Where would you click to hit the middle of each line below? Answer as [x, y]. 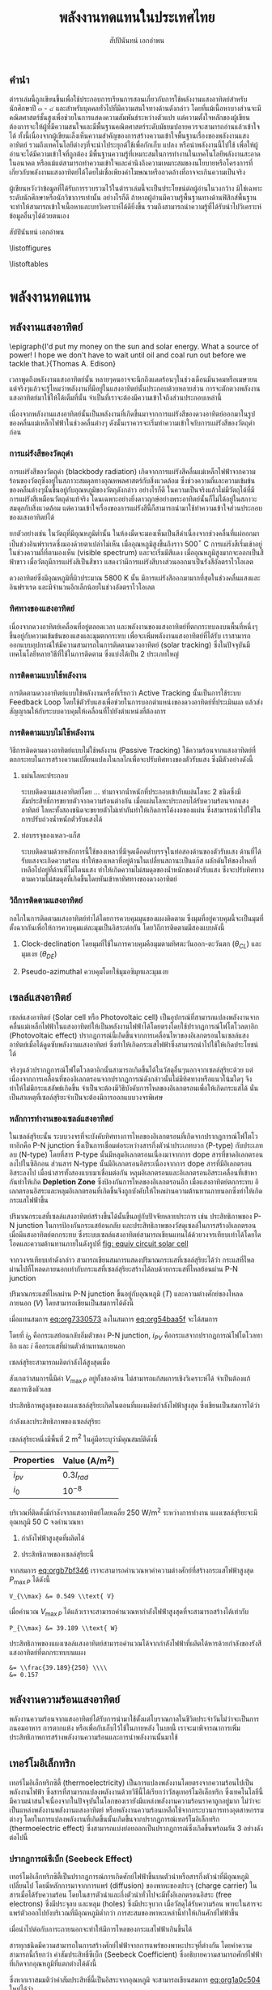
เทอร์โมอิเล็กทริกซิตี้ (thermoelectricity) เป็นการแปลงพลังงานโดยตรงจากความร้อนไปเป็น [132, 1782]
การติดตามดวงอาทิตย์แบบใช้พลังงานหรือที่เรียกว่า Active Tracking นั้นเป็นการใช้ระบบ [125, 692]
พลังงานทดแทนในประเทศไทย [137, 17]
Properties [34, 1461]
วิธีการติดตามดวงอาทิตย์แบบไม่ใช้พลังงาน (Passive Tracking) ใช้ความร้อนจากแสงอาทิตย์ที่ [132, 751]
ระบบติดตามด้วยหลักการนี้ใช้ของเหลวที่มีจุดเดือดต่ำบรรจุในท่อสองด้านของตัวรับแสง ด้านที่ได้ [141, 852]
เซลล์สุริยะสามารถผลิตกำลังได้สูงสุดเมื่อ [59, 1362]
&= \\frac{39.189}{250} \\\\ [58, 1667]
